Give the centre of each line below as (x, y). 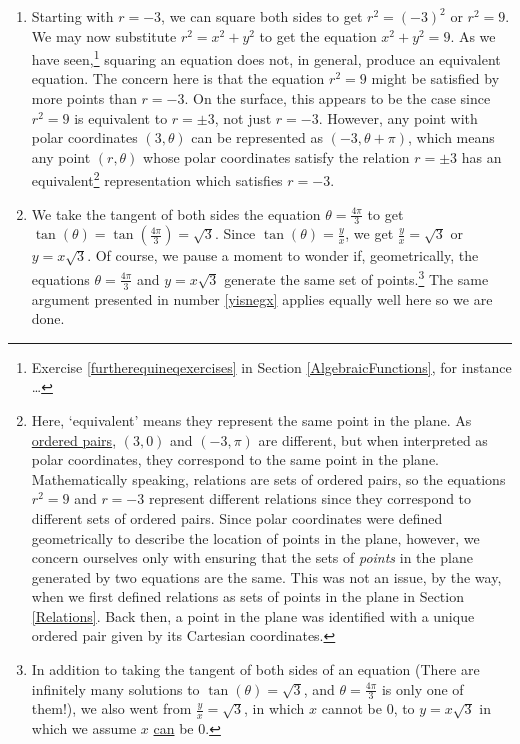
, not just (243, 117)
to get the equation (318, 35)
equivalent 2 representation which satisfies (157, 179)
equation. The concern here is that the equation (178, 78)
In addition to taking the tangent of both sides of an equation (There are (255, 669)
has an (481, 156)
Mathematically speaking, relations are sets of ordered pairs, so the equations (268, 478)
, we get (369, 233)
